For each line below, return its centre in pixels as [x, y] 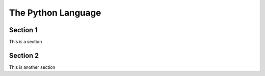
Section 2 [24, 55]
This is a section [26, 42]
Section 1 [23, 30]
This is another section [32, 67]
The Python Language [55, 13]
